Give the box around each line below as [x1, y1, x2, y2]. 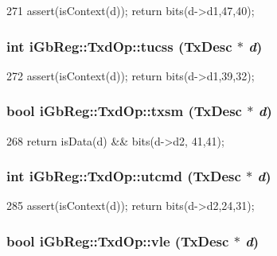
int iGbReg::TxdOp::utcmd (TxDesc [6, 166, 241, 186]
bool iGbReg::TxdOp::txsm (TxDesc [6, 101, 242, 121]
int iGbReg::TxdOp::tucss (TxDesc [6, 36, 232, 56]
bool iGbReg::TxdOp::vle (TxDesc [6, 231, 229, 250]
